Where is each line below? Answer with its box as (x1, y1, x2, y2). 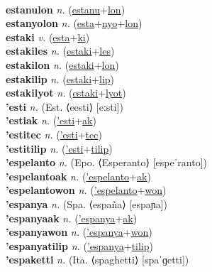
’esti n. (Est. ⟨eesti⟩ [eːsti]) (6, 99, 124, 114)
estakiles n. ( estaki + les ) (6, 43, 115, 58)
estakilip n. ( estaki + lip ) (6, 71, 115, 86)
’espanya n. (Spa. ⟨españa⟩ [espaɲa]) (6, 196, 168, 211)
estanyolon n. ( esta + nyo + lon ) (6, 16, 143, 31)
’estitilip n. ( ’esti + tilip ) (6, 141, 113, 156)
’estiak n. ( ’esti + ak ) (6, 113, 96, 128)
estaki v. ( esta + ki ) (6, 29, 90, 44)
